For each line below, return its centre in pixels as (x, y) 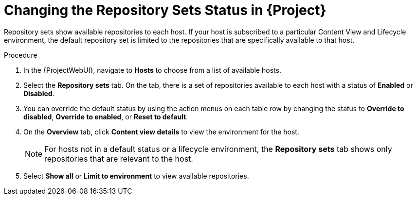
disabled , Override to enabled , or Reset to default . (106, 116)
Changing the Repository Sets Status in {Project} (165, 10)
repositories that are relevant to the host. (119, 158)
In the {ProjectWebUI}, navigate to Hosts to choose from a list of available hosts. (152, 70)
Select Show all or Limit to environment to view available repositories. (136, 176)
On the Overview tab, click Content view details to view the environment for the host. (161, 132)
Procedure (21, 55)
